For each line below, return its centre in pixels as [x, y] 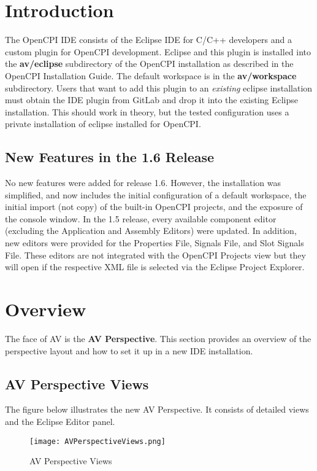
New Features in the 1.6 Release [110, 157]
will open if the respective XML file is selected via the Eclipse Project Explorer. [155, 267]
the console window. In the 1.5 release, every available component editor [141, 218]
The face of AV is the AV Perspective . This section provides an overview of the [158, 338]
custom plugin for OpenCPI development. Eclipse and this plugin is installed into [158, 51]
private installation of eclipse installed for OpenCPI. [103, 124]
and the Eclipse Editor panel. [60, 421]
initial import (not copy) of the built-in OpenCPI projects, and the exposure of [154, 207]
